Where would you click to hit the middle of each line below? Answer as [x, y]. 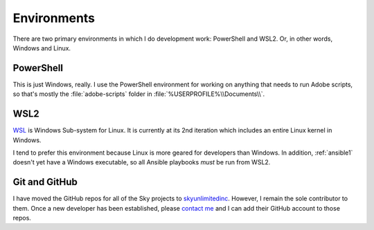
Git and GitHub [45, 182]
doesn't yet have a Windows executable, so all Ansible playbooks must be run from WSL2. [142, 162]
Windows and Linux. [42, 48]
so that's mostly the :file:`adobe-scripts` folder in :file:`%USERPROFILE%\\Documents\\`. [139, 94]
